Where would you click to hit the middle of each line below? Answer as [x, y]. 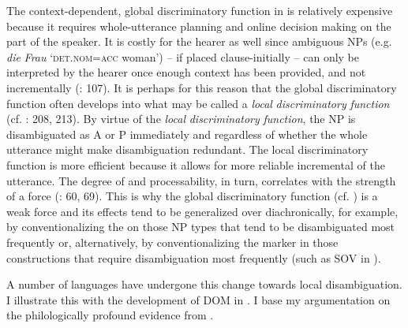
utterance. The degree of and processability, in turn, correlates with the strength [201, 180]
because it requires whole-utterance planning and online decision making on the [199, 26]
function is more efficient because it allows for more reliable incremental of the [196, 164]
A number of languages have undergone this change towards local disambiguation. [204, 284]
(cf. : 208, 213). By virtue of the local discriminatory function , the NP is [181, 119]
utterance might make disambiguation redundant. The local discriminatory [187, 149]
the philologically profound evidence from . [110, 315]
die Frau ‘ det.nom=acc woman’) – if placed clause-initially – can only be [183, 56]
